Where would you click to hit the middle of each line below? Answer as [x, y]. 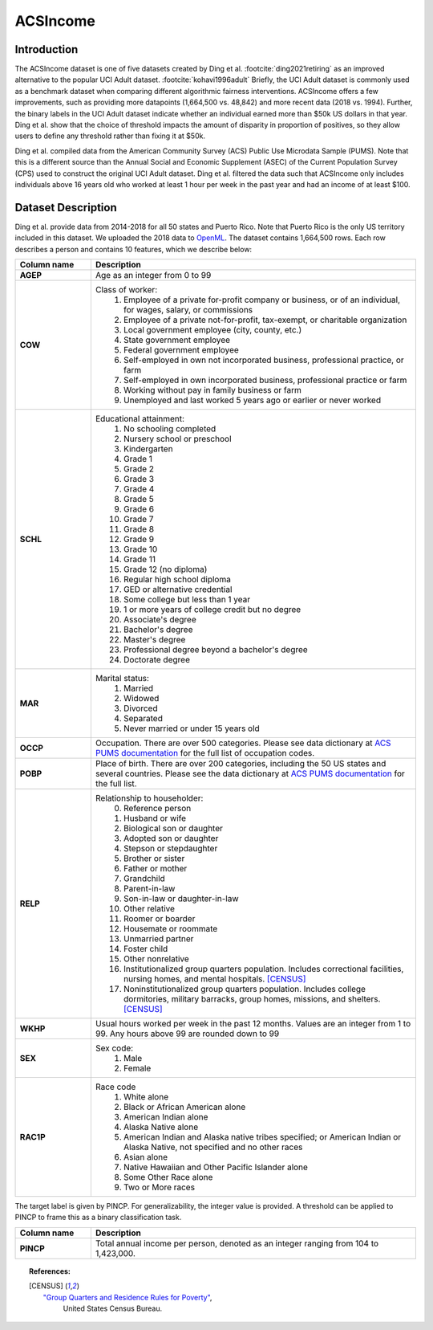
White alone [146, 1097]
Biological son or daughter [173, 829]
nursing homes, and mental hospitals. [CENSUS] [214, 979]
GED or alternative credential [178, 590]
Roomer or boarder [159, 919]
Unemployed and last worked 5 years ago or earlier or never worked [252, 400]
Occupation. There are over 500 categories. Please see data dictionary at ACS [243, 743]
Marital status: [122, 679]
